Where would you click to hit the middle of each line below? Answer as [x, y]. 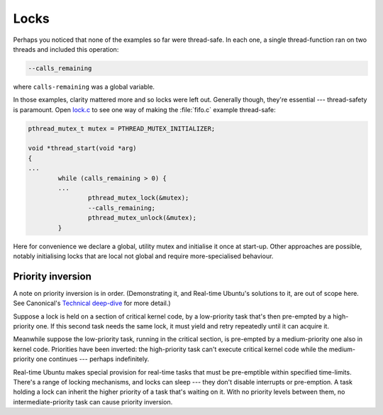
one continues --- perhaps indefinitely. [93, 359]
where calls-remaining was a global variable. [84, 87]
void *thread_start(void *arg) [83, 148]
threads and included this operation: [66, 49]
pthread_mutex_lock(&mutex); [138, 198]
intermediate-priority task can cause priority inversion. [93, 402]
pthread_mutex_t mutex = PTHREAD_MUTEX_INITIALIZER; [122, 128]
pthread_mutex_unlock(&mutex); [142, 218]
